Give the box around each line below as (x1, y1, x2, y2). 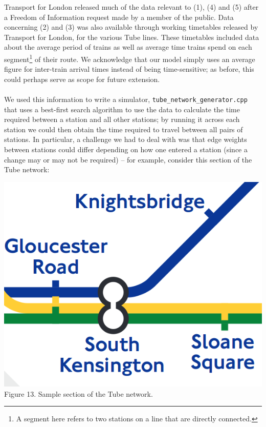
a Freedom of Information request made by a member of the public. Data (4, 11, 234, 22)
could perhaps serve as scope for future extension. (4, 73, 160, 84)
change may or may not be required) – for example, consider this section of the (4, 154, 252, 165)
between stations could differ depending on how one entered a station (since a (4, 144, 248, 155)
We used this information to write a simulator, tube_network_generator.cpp (4, 94, 248, 104)
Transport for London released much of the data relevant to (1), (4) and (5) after (4, 2, 259, 12)
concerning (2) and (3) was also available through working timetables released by (4, 22, 258, 32)
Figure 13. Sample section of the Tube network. (4, 388, 153, 399)
